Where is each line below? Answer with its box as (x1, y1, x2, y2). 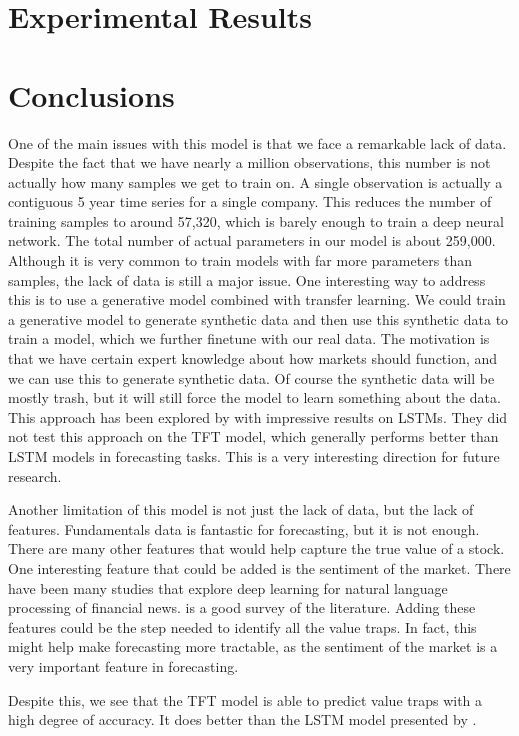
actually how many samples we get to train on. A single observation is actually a (8, 171, 503, 192)
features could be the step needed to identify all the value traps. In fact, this (8, 616, 477, 637)
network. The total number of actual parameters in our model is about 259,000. (8, 230, 496, 251)
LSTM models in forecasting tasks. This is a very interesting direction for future (8, 446, 500, 466)
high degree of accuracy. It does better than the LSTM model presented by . (8, 709, 477, 730)
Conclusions (8, 74, 175, 115)
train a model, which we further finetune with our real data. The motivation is (8, 328, 490, 349)
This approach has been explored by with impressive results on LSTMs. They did (8, 406, 508, 427)
